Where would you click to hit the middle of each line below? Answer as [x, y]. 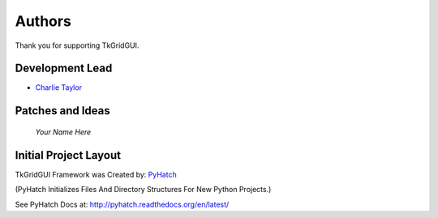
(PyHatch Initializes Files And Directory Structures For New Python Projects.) [143, 190]
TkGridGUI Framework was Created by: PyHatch [96, 174]
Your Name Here [63, 132]
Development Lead [64, 68]
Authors [43, 21]
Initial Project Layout [68, 155]
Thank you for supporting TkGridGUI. [77, 45]
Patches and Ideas [62, 111]
